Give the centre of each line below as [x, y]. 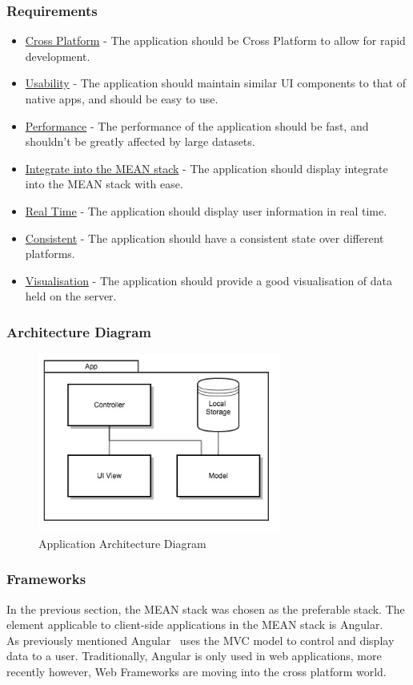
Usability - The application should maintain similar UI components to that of [215, 83]
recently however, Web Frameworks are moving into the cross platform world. [196, 671]
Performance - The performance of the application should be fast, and [197, 125]
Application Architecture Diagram [122, 543]
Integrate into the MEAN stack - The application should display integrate [206, 168]
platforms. [50, 254]
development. [58, 56]
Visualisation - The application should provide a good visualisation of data [209, 280]
